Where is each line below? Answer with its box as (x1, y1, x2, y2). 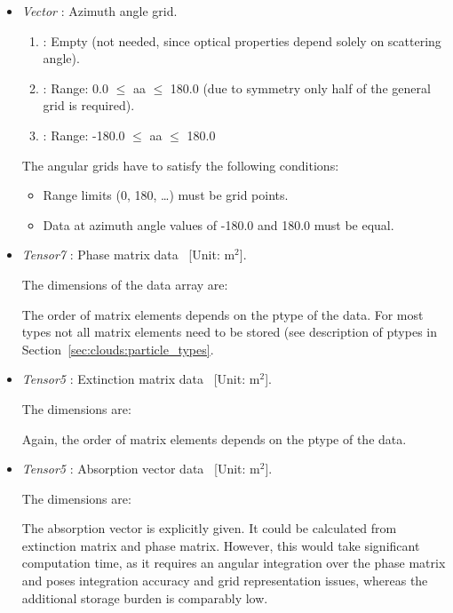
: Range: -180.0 (43, 125, 125, 144)
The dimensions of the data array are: (21, 275, 228, 293)
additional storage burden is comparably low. (21, 588, 268, 607)
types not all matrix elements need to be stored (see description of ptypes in (21, 322, 438, 341)
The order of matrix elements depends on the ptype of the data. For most (21, 305, 424, 323)
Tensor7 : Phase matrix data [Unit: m (21, 245, 235, 264)
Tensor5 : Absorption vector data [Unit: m (21, 459, 260, 478)
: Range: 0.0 (43, 78, 108, 97)
